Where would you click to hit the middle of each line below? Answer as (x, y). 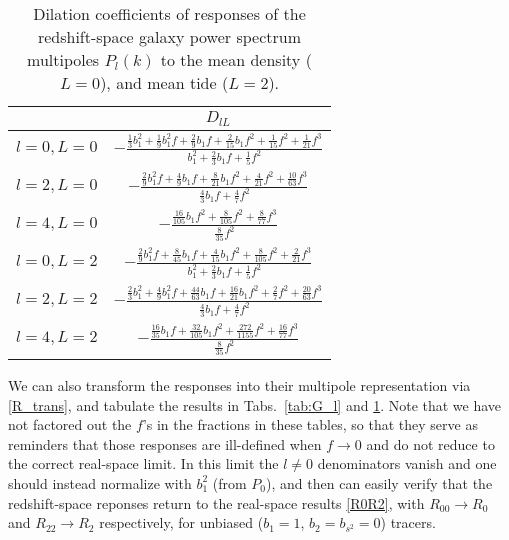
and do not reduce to (430, 443)
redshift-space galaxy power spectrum (169, 36)
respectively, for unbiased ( (181, 522)
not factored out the (70, 424)
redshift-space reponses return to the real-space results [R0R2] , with (216, 502)
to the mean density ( (236, 59)
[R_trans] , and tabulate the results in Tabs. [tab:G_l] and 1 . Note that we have (255, 404)
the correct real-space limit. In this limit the (143, 463)
